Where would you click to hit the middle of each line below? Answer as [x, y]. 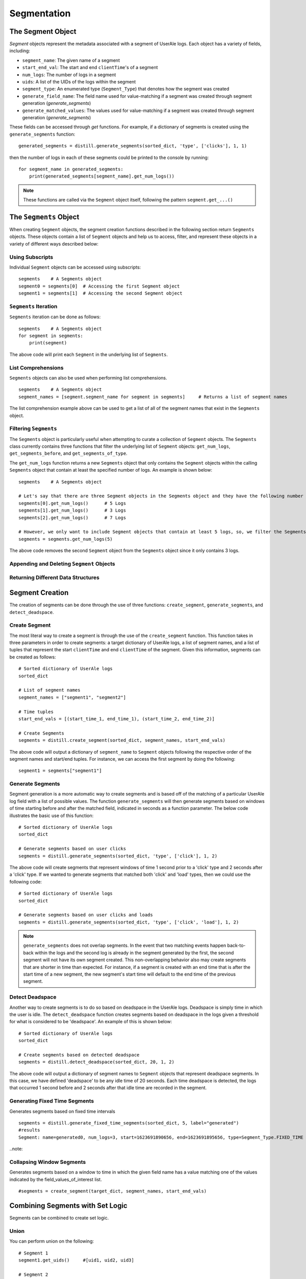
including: [20, 51]
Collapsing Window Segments [48, 1162]
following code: [25, 881]
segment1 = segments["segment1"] [60, 771]
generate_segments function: [42, 134]
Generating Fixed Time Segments [52, 1101]
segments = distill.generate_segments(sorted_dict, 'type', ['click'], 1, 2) [118, 856]
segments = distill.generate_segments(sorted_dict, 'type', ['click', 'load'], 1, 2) [129, 922]
